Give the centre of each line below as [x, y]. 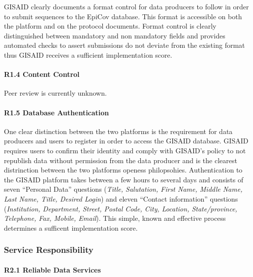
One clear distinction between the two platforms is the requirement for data [118, 131]
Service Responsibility [49, 250]
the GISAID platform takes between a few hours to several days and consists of [124, 179]
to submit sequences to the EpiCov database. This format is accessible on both [123, 16]
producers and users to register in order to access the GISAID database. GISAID [126, 141]
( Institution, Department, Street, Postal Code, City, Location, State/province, [121, 208]
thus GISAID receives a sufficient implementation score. [88, 54]
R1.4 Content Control [42, 74]
